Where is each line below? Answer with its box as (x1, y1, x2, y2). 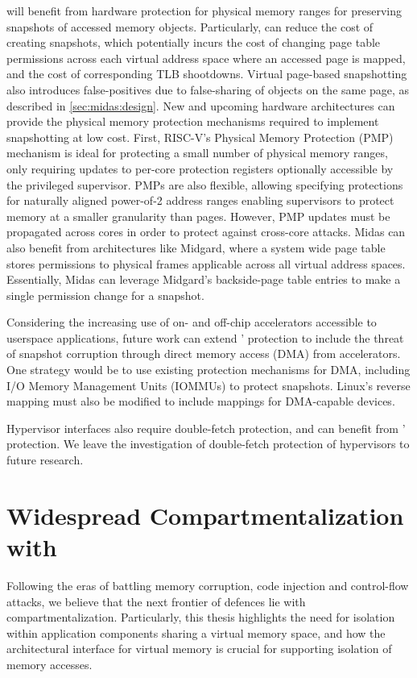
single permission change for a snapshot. (6, 286, 204, 303)
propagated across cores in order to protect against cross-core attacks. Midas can (6, 223, 406, 240)
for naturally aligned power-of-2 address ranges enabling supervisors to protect (6, 192, 394, 209)
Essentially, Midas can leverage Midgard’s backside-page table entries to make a (6, 271, 401, 288)
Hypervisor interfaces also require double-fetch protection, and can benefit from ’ (6, 419, 406, 436)
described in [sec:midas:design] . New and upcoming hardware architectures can (6, 97, 395, 114)
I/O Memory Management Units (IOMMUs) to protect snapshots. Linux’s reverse (6, 376, 411, 393)
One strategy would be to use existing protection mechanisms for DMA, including (6, 361, 411, 378)
